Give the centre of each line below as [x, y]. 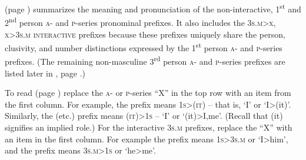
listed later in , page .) [45, 73]
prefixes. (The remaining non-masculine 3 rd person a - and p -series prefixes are [145, 60]
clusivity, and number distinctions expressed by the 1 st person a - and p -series [144, 47]
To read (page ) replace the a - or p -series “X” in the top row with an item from [148, 93]
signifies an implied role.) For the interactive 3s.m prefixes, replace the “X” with [149, 127]
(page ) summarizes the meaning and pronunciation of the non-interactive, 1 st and [153, 8]
